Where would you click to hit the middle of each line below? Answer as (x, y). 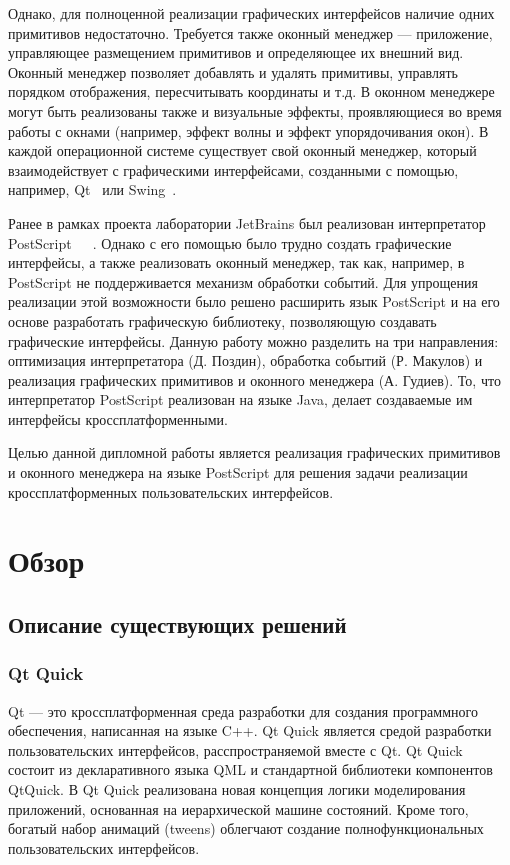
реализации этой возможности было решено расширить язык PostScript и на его (254, 301)
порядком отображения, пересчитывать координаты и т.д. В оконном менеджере (251, 91)
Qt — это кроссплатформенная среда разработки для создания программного (243, 710)
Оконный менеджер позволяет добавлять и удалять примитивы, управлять (233, 71)
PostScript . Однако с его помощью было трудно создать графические (230, 242)
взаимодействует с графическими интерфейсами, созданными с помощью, (233, 169)
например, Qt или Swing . (92, 189)
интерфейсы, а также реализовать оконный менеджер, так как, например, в (236, 262)
